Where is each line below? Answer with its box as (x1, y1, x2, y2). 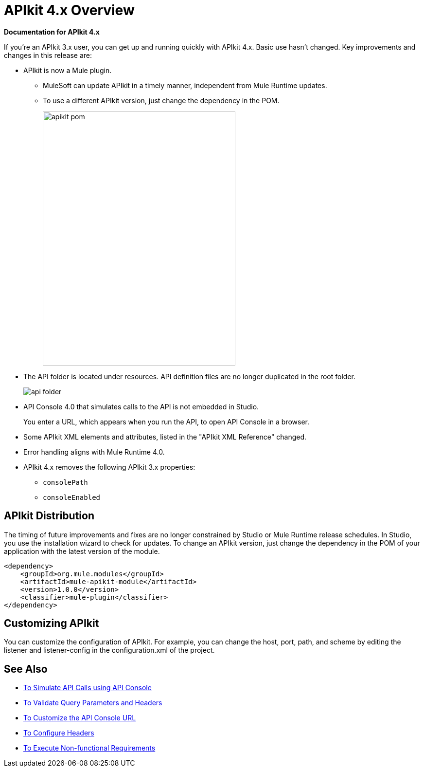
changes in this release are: (4, 51, 92, 59)
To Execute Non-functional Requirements (23, 744, 156, 753)
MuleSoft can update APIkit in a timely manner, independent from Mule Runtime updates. (43, 81, 327, 90)
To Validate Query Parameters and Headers (23, 698, 162, 707)
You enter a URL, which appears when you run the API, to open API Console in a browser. (23, 417, 310, 426)
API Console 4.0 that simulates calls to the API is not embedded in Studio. (23, 402, 259, 411)
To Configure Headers (23, 729, 94, 737)
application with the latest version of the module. (4, 547, 160, 555)
